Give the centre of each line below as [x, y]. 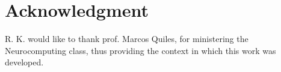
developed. [24, 62]
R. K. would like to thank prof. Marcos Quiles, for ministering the [127, 39]
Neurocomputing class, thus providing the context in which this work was [140, 50]
